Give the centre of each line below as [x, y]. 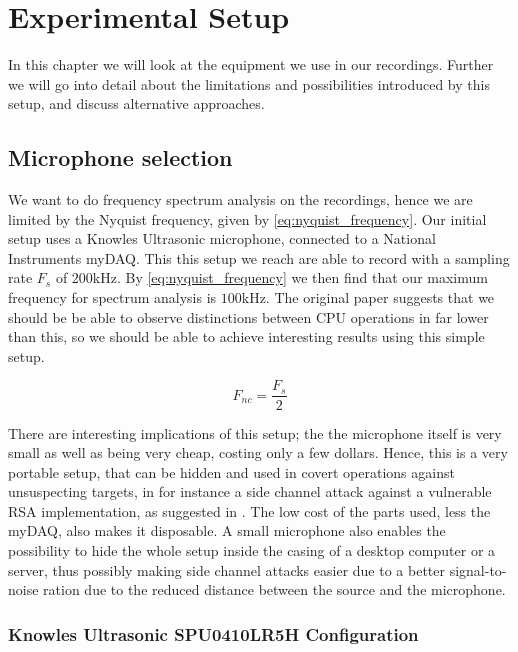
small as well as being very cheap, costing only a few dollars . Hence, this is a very [258, 452]
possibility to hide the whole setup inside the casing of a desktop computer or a [252, 550]
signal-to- [478, 569]
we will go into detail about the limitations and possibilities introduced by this [249, 83]
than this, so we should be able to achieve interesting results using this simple [246, 336]
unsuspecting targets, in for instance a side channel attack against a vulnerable [250, 491]
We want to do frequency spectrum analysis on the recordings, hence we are [240, 199]
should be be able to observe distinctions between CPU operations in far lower [248, 316]
